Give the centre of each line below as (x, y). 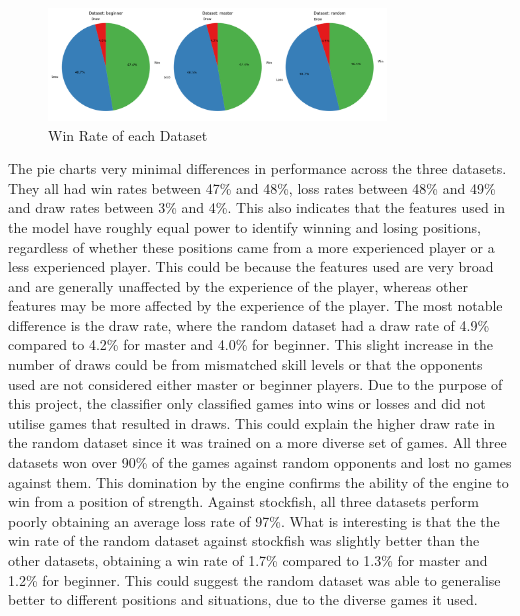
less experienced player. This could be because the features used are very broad (251, 266)
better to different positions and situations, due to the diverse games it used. (243, 599)
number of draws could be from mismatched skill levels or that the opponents (245, 364)
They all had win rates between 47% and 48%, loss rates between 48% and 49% (252, 187)
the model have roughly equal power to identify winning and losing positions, (244, 226)
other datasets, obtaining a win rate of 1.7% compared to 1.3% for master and (248, 560)
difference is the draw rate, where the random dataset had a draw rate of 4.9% (249, 324)
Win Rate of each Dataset (128, 134)
